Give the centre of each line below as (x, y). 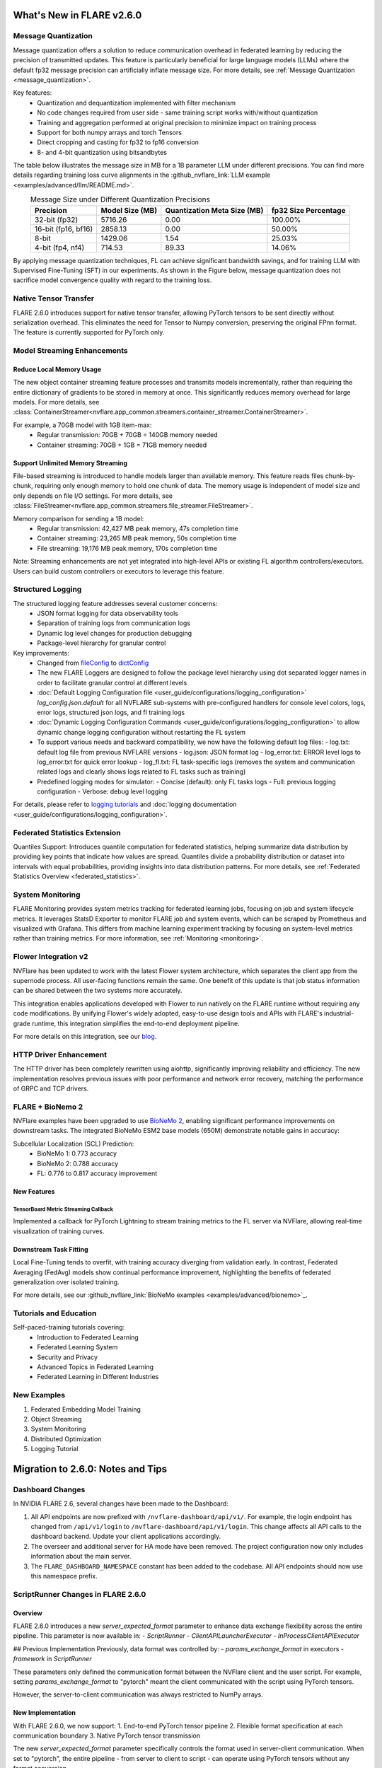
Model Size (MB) (129, 210)
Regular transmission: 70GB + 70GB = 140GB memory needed (128, 435)
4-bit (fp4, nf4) (59, 248)
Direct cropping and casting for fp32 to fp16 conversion (118, 142)
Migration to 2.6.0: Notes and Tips (90, 1469)
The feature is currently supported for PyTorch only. (89, 332)
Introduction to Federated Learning (88, 1337)
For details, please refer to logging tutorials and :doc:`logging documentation (125, 804)
